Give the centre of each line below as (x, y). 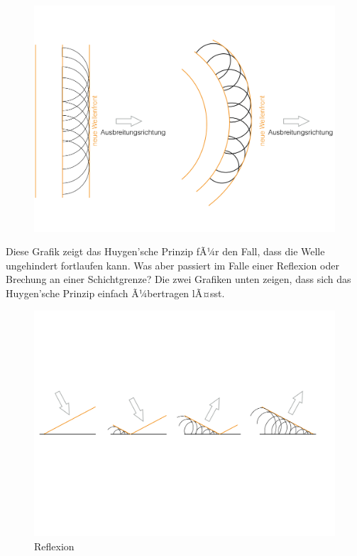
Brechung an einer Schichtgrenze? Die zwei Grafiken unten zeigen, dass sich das (178, 279)
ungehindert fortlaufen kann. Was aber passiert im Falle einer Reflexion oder (172, 265)
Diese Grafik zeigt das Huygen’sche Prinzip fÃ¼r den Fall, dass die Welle (165, 251)
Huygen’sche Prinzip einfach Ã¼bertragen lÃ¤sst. (115, 293)
